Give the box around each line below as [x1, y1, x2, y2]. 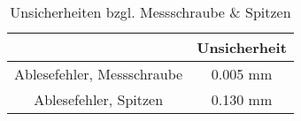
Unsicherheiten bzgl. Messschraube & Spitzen [10, 2, 291, 22]
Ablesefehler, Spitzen [34, 89, 164, 110]
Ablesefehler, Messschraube [14, 64, 183, 84]
